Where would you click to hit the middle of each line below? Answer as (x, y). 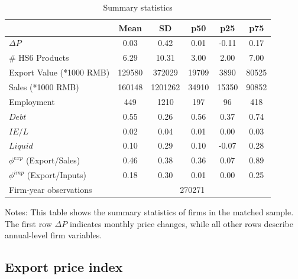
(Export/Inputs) (57, 175)
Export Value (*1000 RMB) (59, 72)
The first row (28, 223)
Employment (32, 101)
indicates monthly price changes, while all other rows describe (181, 223)
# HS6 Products (39, 58)
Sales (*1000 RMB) (44, 86)
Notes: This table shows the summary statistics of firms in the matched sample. (149, 211)
